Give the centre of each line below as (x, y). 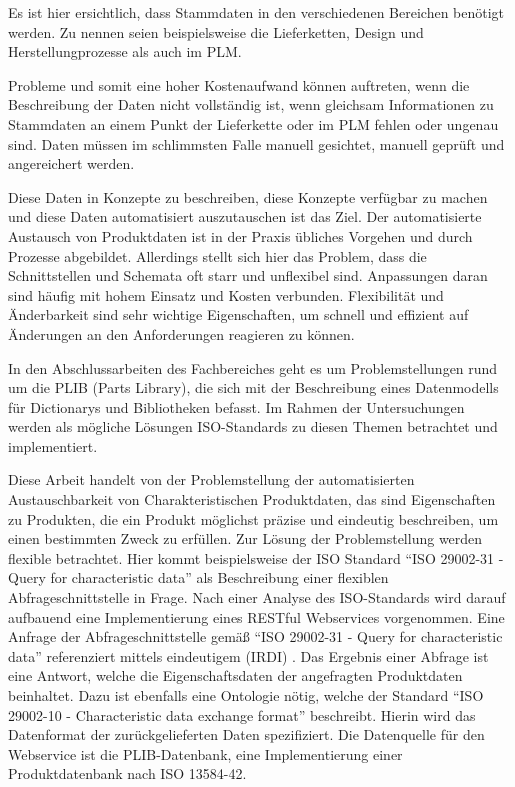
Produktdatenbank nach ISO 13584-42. (127, 773)
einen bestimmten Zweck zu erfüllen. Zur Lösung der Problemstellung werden (245, 538)
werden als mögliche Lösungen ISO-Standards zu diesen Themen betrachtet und (253, 426)
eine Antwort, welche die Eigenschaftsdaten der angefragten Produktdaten (235, 675)
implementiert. (53, 445)
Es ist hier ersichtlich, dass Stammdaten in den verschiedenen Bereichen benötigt (256, 12)
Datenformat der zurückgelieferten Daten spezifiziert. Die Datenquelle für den (246, 734)
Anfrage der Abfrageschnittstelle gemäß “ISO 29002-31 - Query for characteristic (255, 636)
